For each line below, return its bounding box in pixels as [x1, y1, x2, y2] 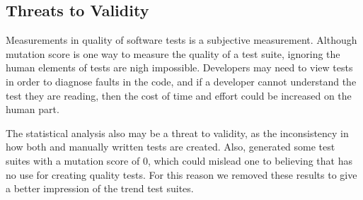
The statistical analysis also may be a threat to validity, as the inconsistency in [6, 125, 349, 140]
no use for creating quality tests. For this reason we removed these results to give [6, 167, 357, 182]
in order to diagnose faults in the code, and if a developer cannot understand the [6, 73, 357, 88]
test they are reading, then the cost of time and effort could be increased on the [6, 88, 352, 102]
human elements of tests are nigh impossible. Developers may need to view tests [6, 60, 353, 75]
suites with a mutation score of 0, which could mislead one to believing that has [6, 153, 353, 167]
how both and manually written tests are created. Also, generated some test [6, 139, 335, 154]
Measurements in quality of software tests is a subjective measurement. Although [6, 33, 357, 47]
